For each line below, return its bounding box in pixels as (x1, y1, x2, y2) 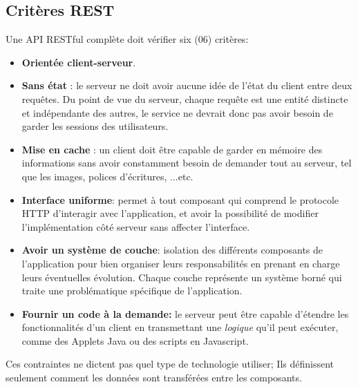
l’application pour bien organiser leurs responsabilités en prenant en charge (21, 256, 340, 270)
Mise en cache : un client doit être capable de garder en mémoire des (21, 142, 323, 156)
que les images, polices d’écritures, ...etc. (21, 169, 194, 183)
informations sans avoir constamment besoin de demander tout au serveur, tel (21, 155, 352, 170)
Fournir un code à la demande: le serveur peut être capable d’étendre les (21, 306, 349, 321)
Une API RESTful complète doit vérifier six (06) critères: (6, 32, 249, 46)
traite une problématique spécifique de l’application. (21, 283, 243, 298)
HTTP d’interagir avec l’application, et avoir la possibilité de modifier (21, 206, 319, 220)
